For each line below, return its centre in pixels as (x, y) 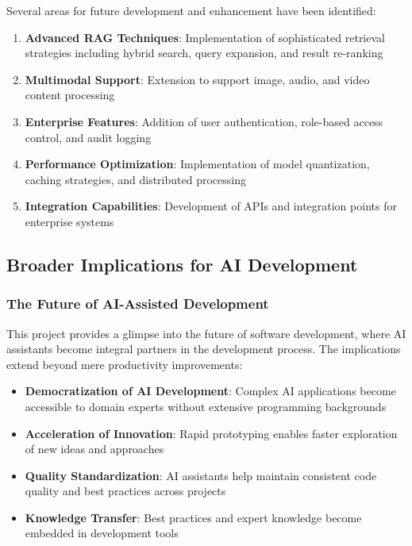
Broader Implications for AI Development (182, 264)
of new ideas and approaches (94, 449)
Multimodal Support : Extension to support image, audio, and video (197, 79)
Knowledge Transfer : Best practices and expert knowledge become (193, 517)
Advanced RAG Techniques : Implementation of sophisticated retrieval (205, 37)
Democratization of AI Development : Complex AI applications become (210, 391)
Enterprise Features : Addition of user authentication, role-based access (204, 121)
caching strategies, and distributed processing (135, 179)
